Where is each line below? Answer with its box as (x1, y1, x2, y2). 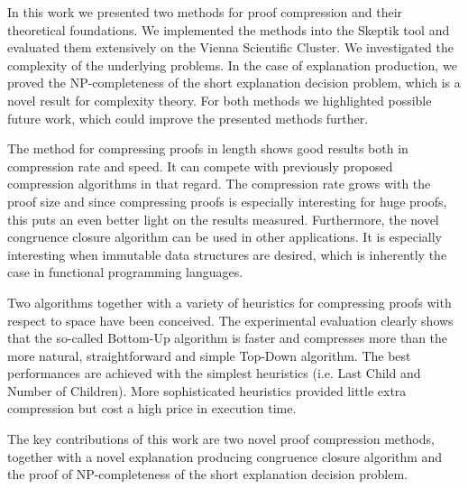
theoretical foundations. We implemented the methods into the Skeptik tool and (7, 20, 450, 39)
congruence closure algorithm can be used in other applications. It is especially (7, 227, 442, 246)
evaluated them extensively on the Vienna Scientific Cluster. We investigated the (7, 38, 454, 57)
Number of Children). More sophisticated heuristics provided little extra (7, 381, 407, 400)
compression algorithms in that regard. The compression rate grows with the (7, 174, 431, 193)
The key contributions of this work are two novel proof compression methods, (7, 429, 435, 448)
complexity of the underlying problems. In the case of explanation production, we (7, 55, 457, 74)
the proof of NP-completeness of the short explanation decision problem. (7, 465, 408, 484)
